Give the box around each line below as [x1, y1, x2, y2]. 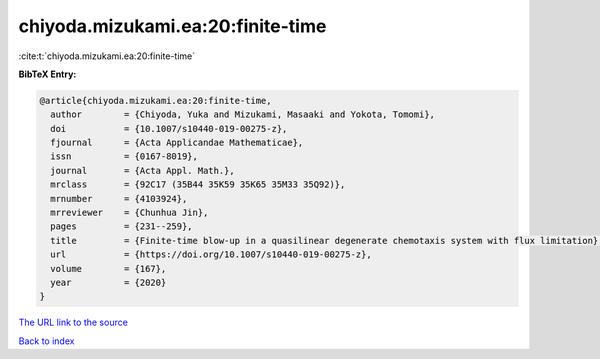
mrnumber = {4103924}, [50, 193, 188, 204]
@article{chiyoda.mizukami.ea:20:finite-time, [39, 95, 272, 106]
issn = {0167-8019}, [50, 151, 199, 162]
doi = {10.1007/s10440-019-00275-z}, [50, 123, 288, 134]
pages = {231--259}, [50, 221, 194, 232]
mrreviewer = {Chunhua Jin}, [50, 207, 209, 219]
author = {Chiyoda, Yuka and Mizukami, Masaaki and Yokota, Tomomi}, [50, 109, 435, 120]
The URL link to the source [18, 316, 129, 329]
